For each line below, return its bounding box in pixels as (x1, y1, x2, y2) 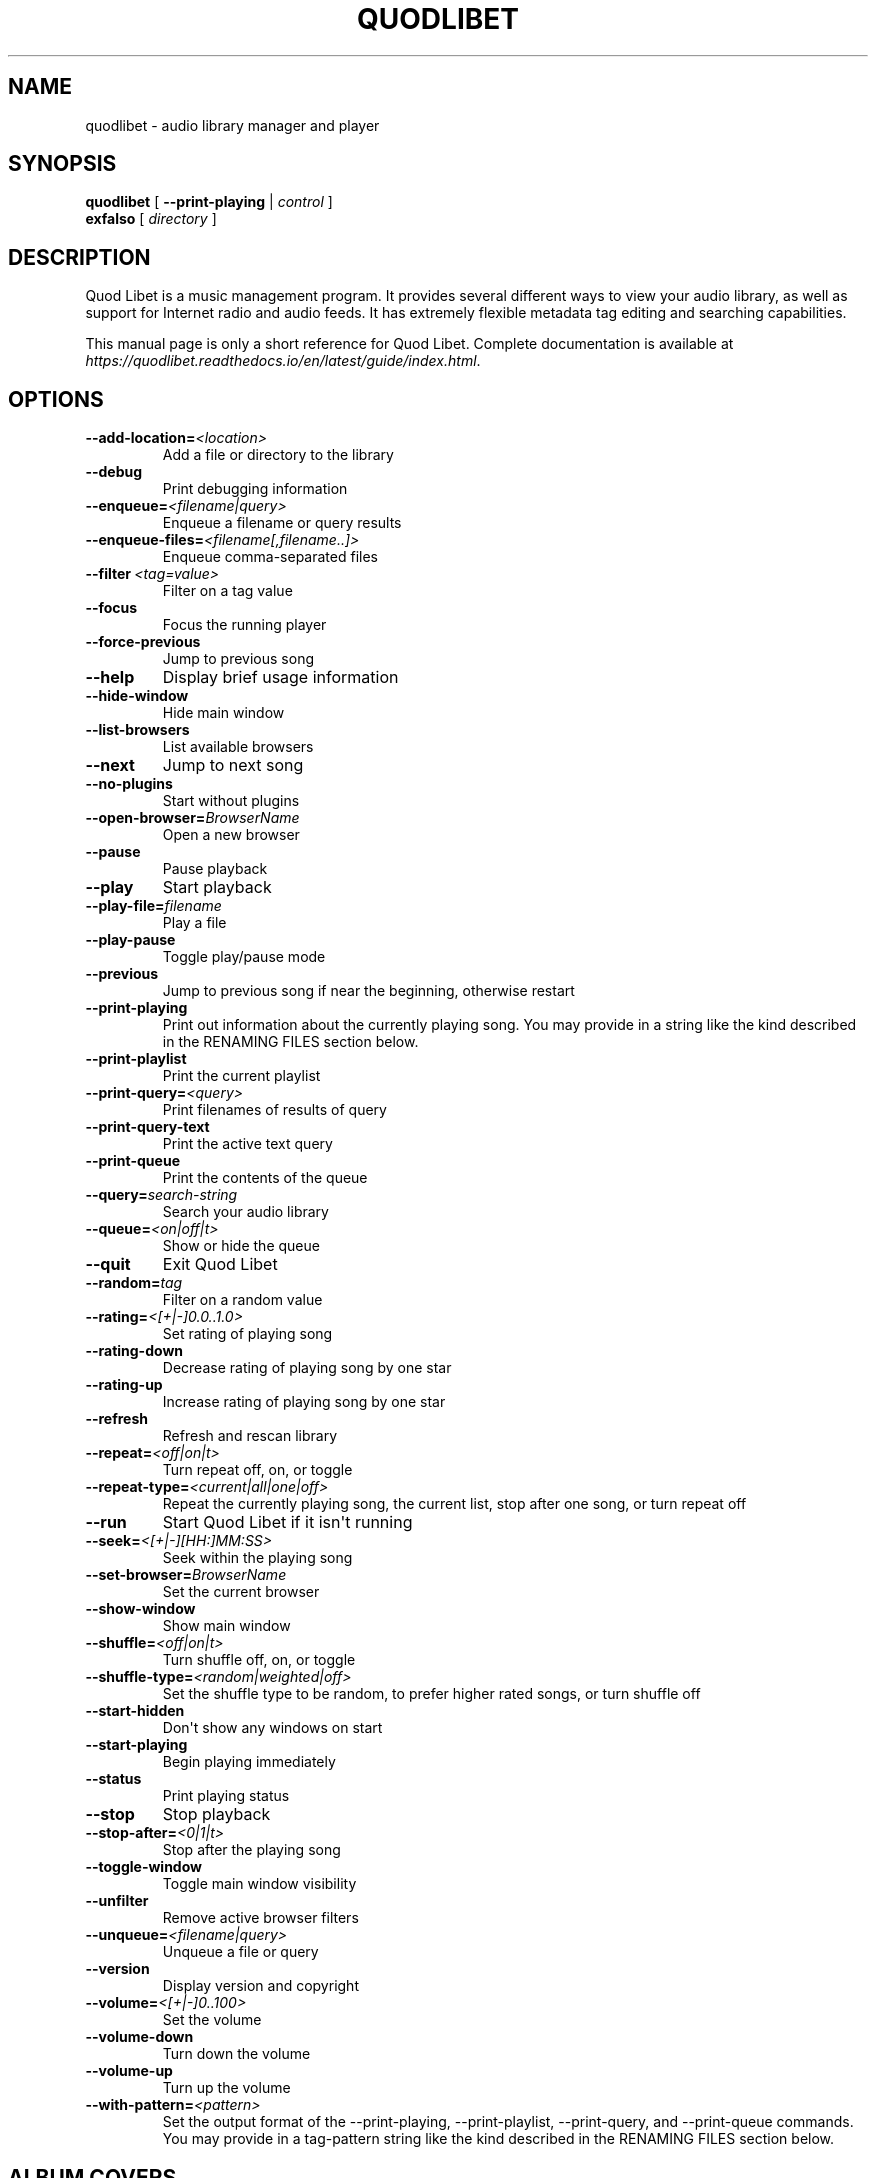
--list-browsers (85, 721, 190, 739)
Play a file (162, 914, 227, 932)
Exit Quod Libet (162, 1254, 278, 1275)
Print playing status (162, 1787, 290, 1805)
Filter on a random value (162, 1291, 323, 1309)
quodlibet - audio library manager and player (85, 116, 380, 134)
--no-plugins (85, 775, 173, 793)
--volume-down (85, 2028, 194, 2046)
